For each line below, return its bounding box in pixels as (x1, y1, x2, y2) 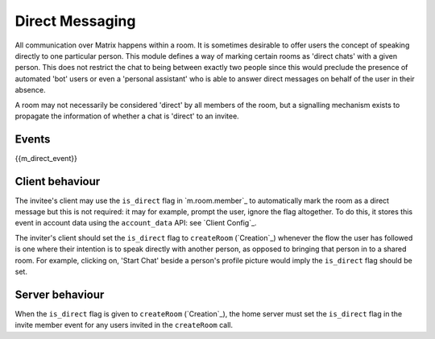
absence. (14, 85, 46, 95)
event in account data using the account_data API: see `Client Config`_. (14, 218, 257, 228)
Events (14, 132, 51, 146)
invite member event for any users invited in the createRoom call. (14, 320, 234, 330)
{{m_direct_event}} (14, 153, 78, 163)
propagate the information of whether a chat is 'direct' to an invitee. (14, 111, 239, 121)
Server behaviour (14, 287, 105, 301)
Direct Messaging (14, 12, 136, 30)
